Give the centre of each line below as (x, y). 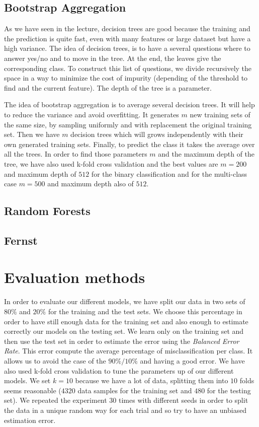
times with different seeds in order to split (184, 400)
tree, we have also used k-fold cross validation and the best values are (111, 163)
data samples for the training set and (135, 390)
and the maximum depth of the (206, 154)
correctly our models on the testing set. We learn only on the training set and (124, 331)
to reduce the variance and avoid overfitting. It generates (92, 114)
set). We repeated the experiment (56, 400)
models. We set (27, 380)
